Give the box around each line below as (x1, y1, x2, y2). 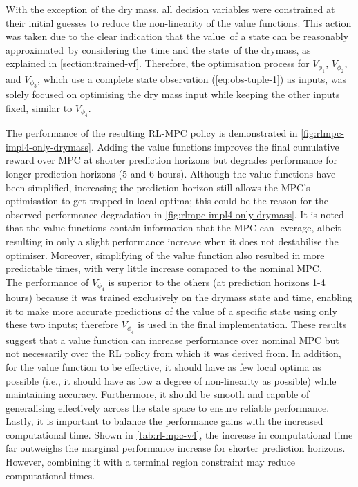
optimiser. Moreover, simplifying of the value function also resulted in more (6, 247, 325, 262)
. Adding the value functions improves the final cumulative (91, 139, 339, 153)
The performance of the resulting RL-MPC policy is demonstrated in (6, 126, 298, 140)
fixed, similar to (6, 100, 73, 115)
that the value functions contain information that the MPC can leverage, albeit (6, 220, 341, 235)
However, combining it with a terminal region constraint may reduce (6, 455, 296, 469)
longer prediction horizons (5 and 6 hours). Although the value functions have (6, 166, 336, 180)
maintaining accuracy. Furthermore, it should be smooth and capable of (6, 387, 310, 401)
